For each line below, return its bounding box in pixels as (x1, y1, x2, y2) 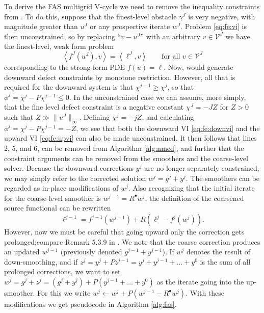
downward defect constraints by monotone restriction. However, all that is (4, 71, 235, 82)
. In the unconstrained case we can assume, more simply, (69, 91, 246, 102)
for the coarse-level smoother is (4, 192, 101, 203)
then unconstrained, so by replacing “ (4, 31, 121, 41)
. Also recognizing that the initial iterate (128, 182, 255, 193)
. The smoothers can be (186, 172, 259, 183)
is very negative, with (188, 11, 255, 21)
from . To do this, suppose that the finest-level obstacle (4, 11, 177, 21)
